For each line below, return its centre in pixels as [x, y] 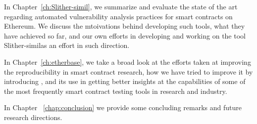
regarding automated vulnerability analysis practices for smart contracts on [118, 16]
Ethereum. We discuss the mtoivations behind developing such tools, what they [125, 26]
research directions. [33, 117]
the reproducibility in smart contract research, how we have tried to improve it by [128, 71]
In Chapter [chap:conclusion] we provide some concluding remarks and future [123, 107]
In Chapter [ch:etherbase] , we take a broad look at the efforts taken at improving [128, 62]
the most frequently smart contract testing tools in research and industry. [116, 91]
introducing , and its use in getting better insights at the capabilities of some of [125, 81]
